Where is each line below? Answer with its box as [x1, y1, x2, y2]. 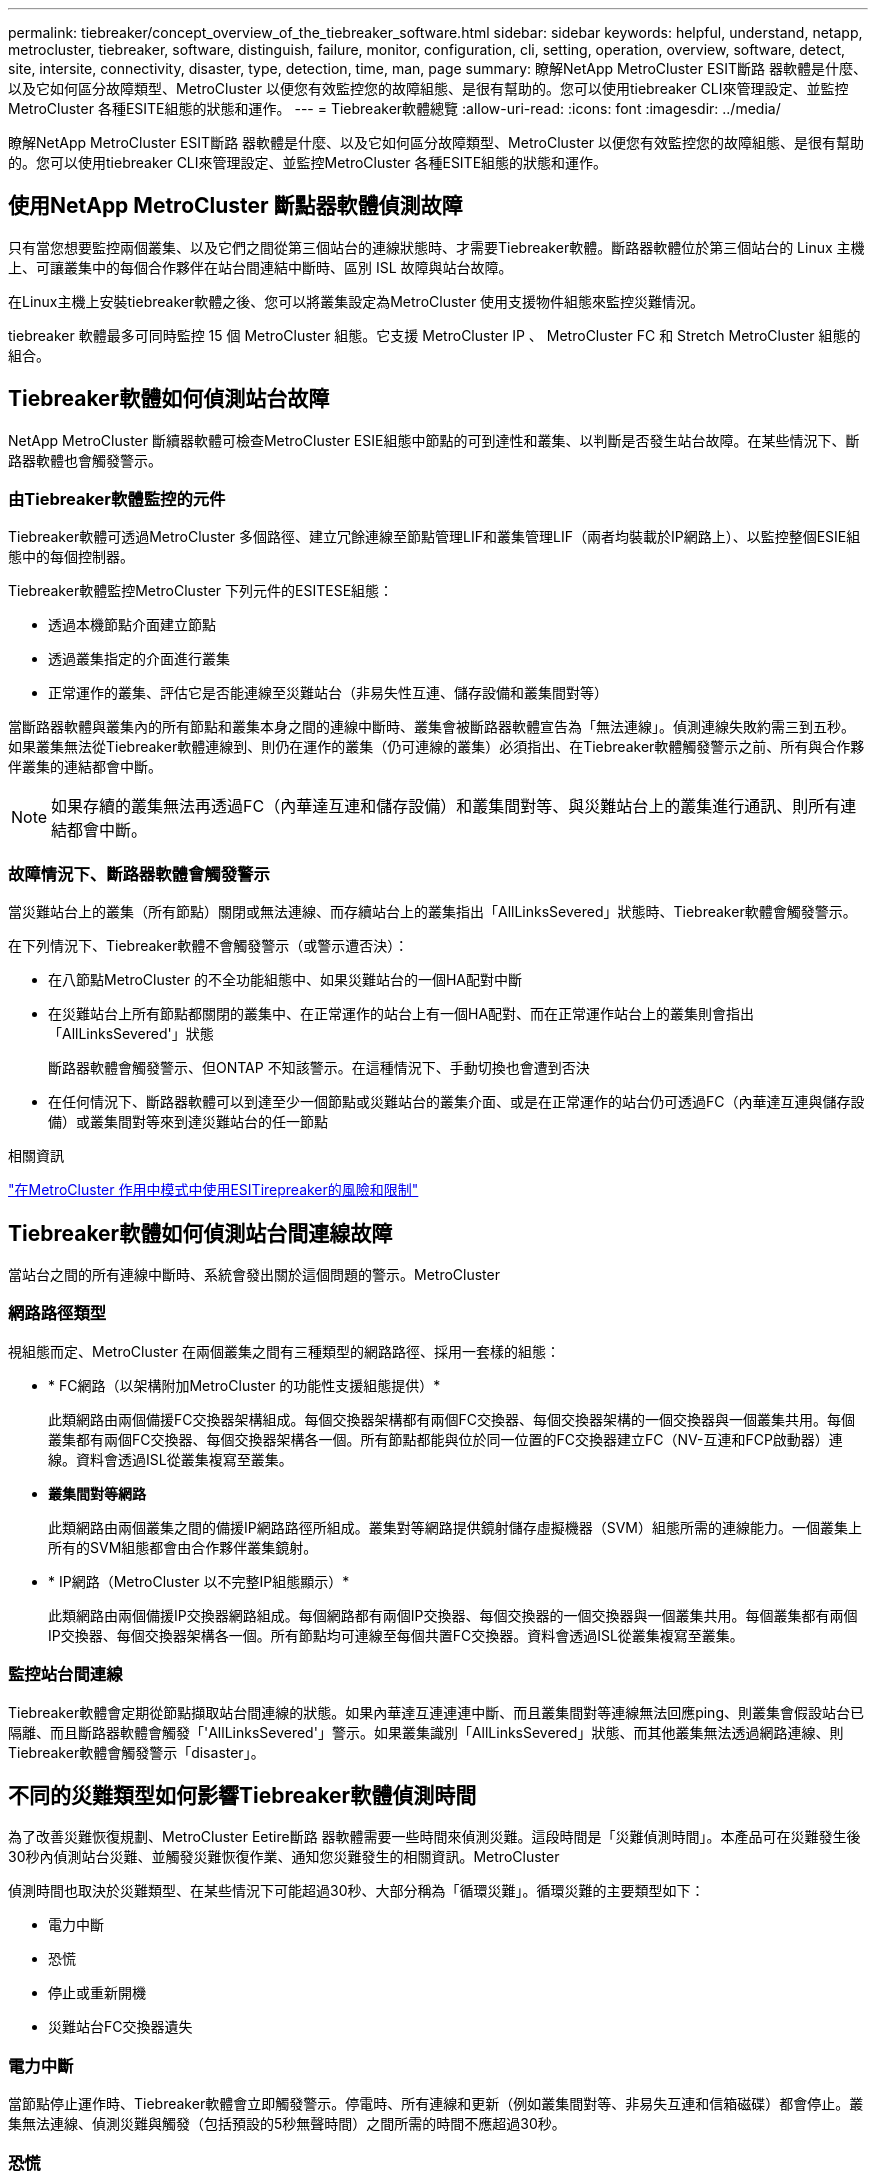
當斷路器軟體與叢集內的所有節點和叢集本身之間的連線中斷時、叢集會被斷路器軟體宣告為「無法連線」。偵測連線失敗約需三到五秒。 [8, 718, 855, 736]
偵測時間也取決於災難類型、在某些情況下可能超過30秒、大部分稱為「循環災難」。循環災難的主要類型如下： [8, 1882, 705, 1900]
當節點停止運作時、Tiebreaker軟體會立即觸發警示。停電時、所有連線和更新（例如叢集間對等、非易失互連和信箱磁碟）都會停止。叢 [8, 2095, 864, 2113]
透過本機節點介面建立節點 [48, 616, 216, 634]
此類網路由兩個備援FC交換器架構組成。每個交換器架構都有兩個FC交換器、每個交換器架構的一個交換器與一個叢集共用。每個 [48, 1410, 855, 1428]
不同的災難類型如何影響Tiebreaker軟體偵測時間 [8, 1782, 477, 1808]
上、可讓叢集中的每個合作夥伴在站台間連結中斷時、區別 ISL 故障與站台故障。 [8, 258, 513, 276]
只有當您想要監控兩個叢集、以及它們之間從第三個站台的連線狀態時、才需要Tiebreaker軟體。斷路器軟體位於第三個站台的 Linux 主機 [8, 238, 865, 256]
